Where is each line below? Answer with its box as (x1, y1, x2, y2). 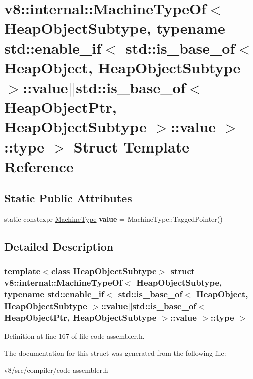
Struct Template (73, 136, 189, 157)
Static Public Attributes (4, 190, 132, 206)
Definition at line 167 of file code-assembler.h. (4, 331, 145, 341)
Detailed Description (4, 239, 114, 254)
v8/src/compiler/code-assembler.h (4, 364, 108, 375)
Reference (4, 156, 74, 176)
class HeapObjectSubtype (51, 265, 157, 277)
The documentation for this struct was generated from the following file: (4, 348, 226, 358)
